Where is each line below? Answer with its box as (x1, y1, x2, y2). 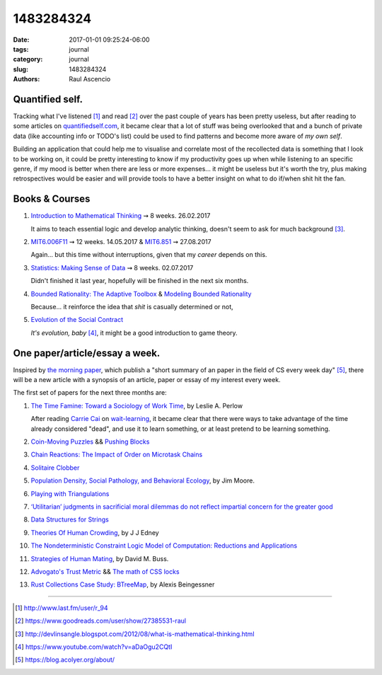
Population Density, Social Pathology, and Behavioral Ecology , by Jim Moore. (30, 476, 255, 485)
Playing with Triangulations (30, 489, 110, 498)
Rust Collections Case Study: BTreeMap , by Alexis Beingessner (30, 580, 215, 589)
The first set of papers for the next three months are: (13, 388, 167, 397)
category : (13, 55, 43, 64)
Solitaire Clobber (30, 463, 80, 472)
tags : (13, 45, 29, 53)
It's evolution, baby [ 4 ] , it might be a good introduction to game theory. (30, 328, 238, 337)
